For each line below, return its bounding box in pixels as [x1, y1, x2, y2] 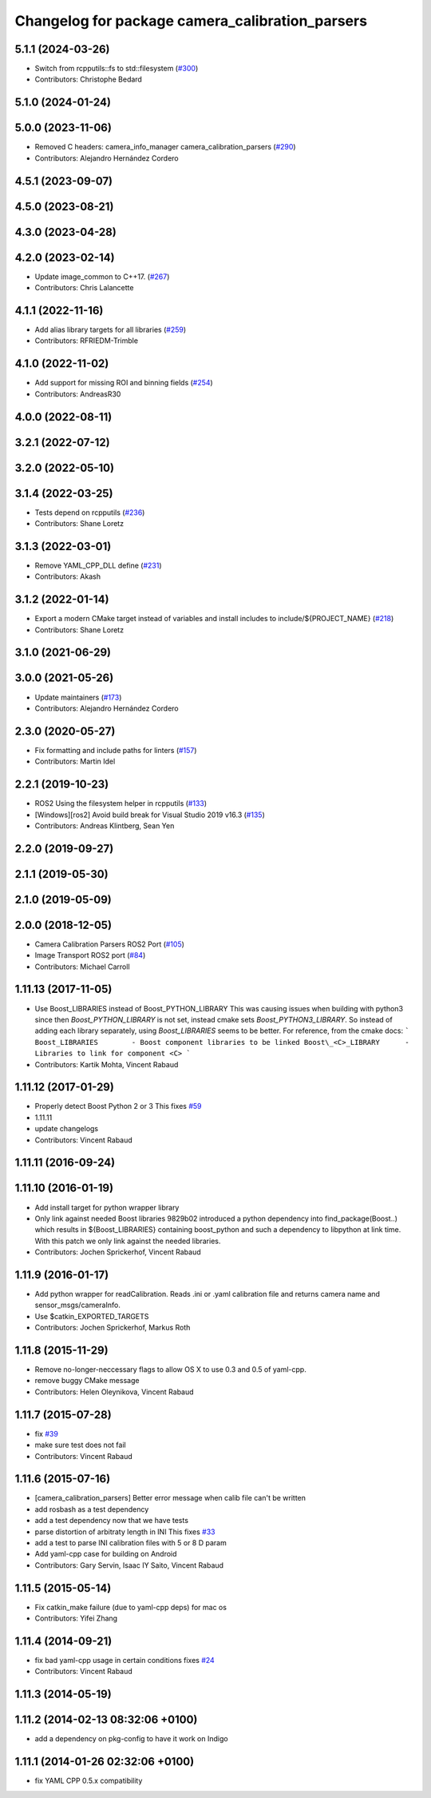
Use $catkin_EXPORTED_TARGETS [34, 1311, 149, 1321]
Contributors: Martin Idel [34, 756, 116, 767]
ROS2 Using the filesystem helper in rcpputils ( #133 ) [34, 799, 208, 808]
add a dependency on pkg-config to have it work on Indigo [34, 1734, 228, 1744]
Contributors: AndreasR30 [34, 389, 121, 399]
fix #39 [34, 1429, 59, 1438]
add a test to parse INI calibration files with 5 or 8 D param [34, 1538, 227, 1548]
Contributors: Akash [34, 572, 101, 581]
